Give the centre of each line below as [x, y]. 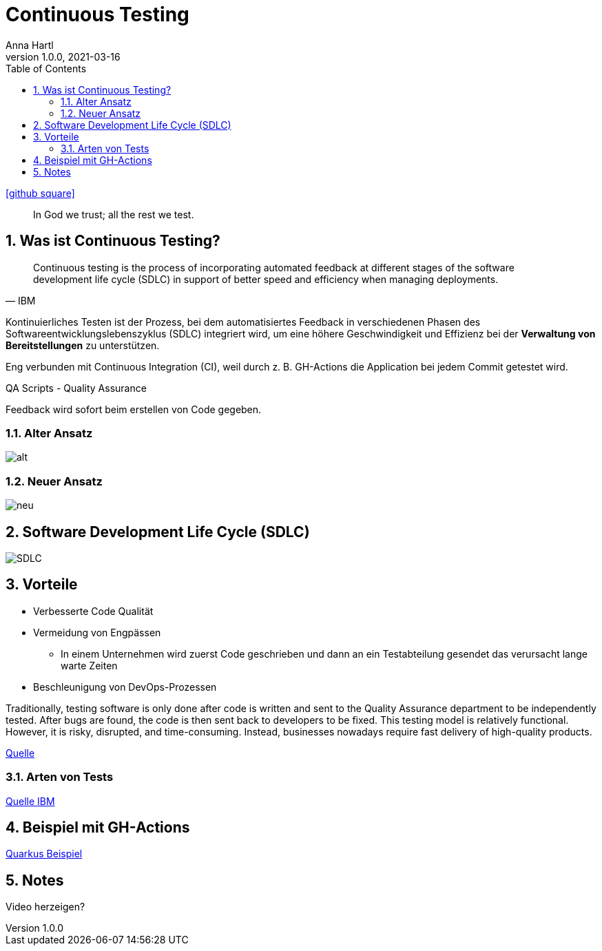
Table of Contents [46, 68]
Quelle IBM [30, 801]
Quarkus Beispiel [44, 854]
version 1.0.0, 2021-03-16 [63, 56]
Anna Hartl [30, 45]
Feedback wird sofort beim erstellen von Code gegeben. [134, 409]
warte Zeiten [89, 665]
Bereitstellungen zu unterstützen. [83, 345]
